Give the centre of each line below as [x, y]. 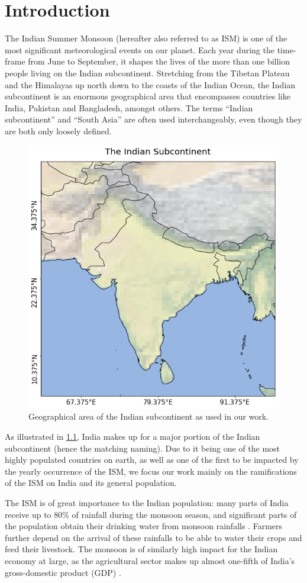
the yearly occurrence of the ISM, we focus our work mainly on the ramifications [151, 471]
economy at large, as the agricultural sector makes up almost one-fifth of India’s [150, 560]
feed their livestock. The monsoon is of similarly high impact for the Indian [141, 549]
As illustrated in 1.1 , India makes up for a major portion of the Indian [133, 437]
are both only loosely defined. [58, 131]
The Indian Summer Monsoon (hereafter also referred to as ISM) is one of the [146, 38]
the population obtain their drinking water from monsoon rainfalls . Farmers [144, 526]
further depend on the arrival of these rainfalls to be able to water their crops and [153, 537]
